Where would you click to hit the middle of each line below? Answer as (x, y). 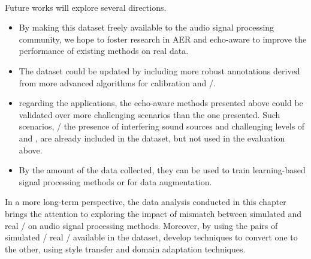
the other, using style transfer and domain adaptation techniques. (125, 249)
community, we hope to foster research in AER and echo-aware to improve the (163, 39)
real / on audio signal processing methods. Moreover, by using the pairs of (141, 225)
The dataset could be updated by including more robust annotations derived (159, 70)
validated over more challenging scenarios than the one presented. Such (150, 114)
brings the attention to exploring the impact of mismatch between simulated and (153, 213)
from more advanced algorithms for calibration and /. (117, 82)
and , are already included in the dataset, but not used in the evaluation (152, 138)
